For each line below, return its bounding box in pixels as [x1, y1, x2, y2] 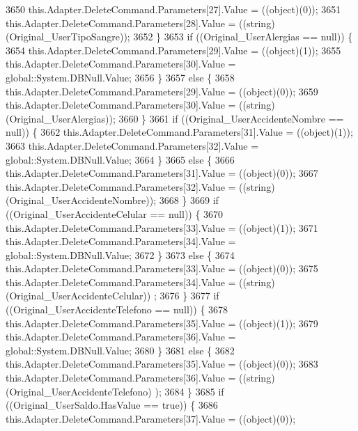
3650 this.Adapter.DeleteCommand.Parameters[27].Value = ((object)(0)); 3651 [6, 2, 341, 16]
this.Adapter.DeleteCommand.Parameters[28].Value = [6, 15, 236, 30]
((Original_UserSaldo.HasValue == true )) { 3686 [6, 398, 218, 412]
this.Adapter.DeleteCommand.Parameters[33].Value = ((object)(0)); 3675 [6, 261, 318, 276]
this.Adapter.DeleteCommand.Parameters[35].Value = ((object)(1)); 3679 [6, 315, 318, 330]
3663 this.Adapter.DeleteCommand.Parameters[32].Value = [6, 138, 259, 152]
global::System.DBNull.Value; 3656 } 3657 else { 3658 [6, 70, 235, 84]
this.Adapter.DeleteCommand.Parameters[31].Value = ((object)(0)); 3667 [6, 166, 318, 180]
